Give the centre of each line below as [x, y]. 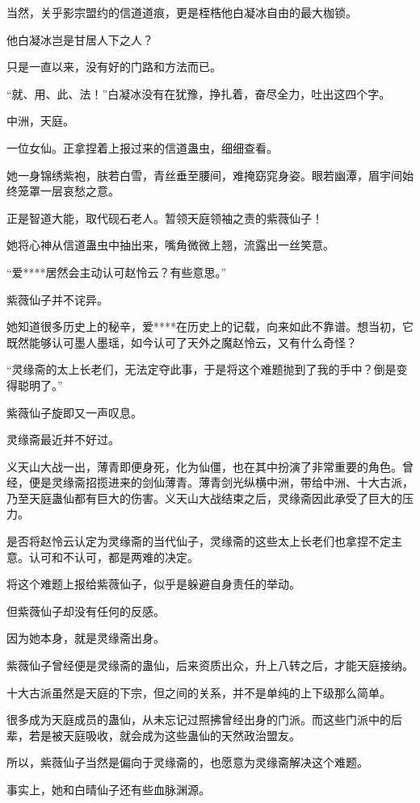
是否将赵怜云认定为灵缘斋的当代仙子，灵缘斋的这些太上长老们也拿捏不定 [199, 541]
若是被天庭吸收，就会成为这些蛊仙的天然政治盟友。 [164, 735]
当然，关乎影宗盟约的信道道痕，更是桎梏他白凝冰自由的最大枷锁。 [182, 12]
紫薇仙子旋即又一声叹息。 [74, 412]
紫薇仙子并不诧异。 [57, 299]
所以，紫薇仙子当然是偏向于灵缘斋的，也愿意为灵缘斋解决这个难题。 [187, 762]
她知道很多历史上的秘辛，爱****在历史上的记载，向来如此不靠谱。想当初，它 [210, 326]
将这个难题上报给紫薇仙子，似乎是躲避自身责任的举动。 [153, 584]
